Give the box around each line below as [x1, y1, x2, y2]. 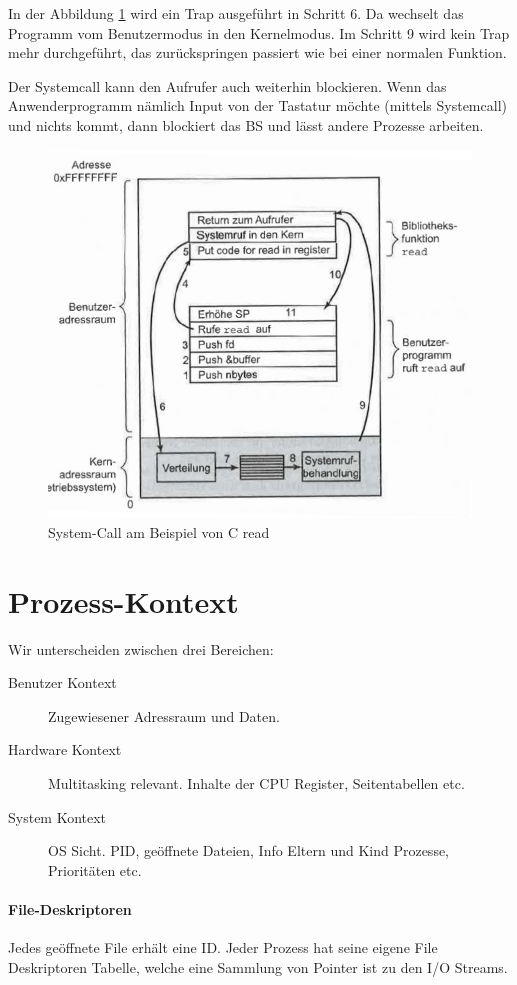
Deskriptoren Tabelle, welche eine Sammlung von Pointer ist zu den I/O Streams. [8, 956, 508, 977]
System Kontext [8, 806, 107, 827]
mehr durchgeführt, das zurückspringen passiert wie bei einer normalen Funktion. [8, 42, 507, 63]
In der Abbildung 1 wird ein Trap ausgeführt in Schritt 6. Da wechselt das [8, 3, 464, 23]
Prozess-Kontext [8, 580, 239, 621]
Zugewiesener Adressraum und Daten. [48, 705, 280, 726]
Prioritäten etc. [48, 859, 142, 880]
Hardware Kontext [8, 739, 122, 760]
